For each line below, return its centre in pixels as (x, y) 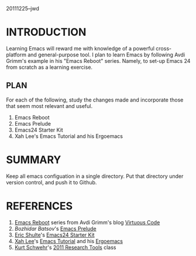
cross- (164, 48)
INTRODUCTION (46, 32)
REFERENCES (39, 206)
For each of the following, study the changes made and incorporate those (95, 100)
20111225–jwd (23, 9)
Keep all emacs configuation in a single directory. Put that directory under (95, 176)
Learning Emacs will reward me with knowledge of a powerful (80, 48)
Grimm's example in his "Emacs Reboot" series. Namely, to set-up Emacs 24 (98, 60)
